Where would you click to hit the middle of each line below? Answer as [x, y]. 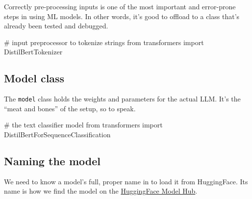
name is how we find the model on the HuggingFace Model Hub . [101, 191]
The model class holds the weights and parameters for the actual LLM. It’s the [122, 99]
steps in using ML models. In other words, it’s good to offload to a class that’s [122, 16]
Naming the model [52, 161]
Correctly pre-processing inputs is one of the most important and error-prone [120, 6]
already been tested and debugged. [56, 26]
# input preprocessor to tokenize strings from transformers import [104, 42]
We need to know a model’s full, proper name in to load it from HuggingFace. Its [126, 181]
